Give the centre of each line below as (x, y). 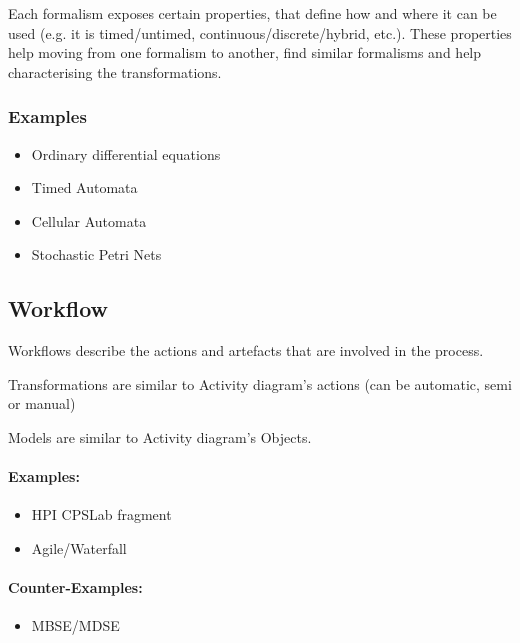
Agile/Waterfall (79, 547)
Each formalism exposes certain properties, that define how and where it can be (252, 13)
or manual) (42, 403)
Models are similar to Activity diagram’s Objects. (160, 436)
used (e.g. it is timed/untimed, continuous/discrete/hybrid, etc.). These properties (260, 32)
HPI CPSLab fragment (101, 514)
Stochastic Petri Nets (96, 254)
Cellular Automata (89, 220)
